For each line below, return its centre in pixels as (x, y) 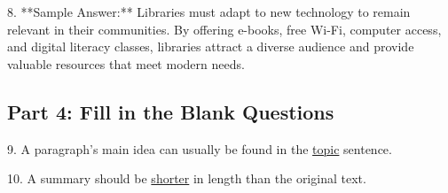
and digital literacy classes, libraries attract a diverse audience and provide (211, 46)
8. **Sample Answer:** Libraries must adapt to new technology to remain (209, 12)
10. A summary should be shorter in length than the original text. (187, 178)
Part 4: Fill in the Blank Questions (171, 111)
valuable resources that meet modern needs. (126, 63)
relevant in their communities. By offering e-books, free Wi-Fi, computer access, (224, 29)
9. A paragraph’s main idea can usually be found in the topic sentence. (200, 148)
